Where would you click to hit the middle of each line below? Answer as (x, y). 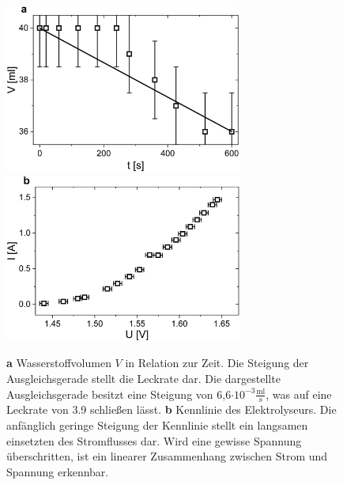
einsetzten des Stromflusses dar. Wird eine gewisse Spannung (154, 440)
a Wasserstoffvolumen (59, 363)
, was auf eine (299, 394)
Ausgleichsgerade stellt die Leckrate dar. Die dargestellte (143, 379)
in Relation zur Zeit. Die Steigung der (217, 363)
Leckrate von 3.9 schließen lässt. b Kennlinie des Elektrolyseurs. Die (171, 409)
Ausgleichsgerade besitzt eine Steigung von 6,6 (119, 394)
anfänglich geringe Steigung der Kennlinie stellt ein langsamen (157, 425)
